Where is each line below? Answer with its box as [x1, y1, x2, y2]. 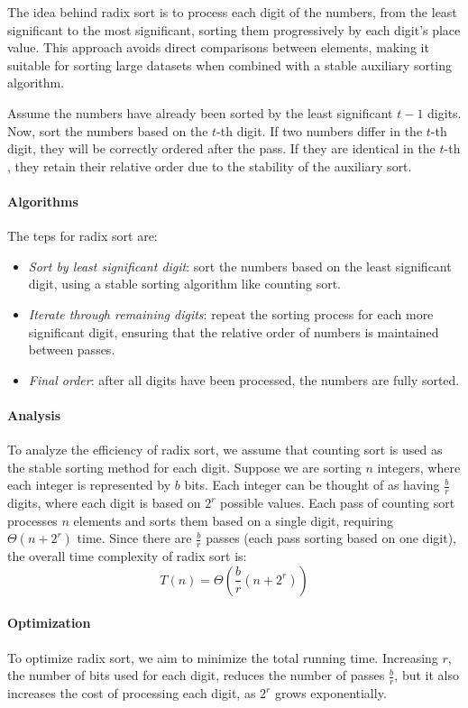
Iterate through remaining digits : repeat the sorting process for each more [28, 304, 434, 323]
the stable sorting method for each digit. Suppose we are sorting [7, 457, 362, 476]
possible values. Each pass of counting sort [220, 493, 455, 512]
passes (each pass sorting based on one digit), [206, 529, 456, 547]
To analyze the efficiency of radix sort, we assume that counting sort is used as [7, 440, 443, 459]
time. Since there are [77, 529, 192, 547]
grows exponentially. [274, 684, 387, 703]
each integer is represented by [7, 475, 171, 494]
